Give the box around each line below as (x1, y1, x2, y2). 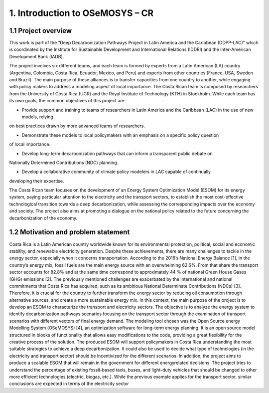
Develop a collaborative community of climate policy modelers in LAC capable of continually (21, 169, 211, 175)
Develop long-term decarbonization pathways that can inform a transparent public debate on (21, 150, 213, 157)
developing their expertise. (9, 178, 64, 184)
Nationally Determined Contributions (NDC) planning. (9, 160, 119, 166)
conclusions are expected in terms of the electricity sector (9, 381, 129, 387)
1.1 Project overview (9, 26, 72, 35)
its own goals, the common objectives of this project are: (9, 98, 126, 104)
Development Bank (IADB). (9, 53, 64, 59)
